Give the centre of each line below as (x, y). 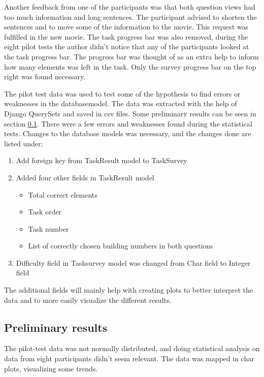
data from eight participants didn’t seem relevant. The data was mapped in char (129, 358)
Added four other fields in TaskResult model (85, 177)
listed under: (24, 143)
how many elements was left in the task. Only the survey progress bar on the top (130, 66)
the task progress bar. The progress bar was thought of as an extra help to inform (131, 56)
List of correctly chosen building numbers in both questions (121, 246)
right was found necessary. (45, 76)
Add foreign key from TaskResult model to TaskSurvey (102, 160)
